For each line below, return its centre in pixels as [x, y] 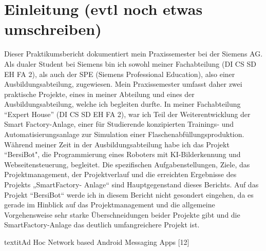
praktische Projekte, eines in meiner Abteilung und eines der [99, 94]
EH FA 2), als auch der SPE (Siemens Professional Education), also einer [120, 74]
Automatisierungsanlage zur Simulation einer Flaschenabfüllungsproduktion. [124, 134]
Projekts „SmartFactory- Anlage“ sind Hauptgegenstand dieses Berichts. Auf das [131, 185]
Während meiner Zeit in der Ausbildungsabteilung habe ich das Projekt [117, 144]
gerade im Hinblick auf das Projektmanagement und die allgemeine [110, 205]
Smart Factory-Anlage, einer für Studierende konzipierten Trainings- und [119, 124]
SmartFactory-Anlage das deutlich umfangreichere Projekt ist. [102, 225]
